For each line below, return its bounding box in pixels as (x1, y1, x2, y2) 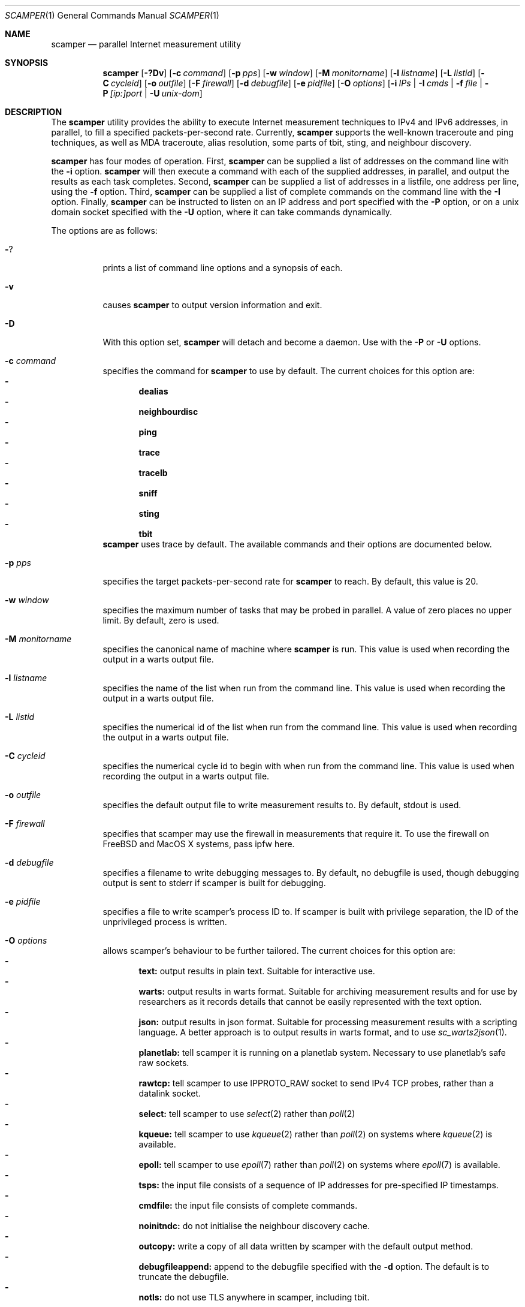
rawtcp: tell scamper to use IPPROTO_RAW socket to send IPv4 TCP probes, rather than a (138, 1078, 494, 1088)
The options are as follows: (51, 225, 158, 236)
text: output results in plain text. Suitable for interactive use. (138, 966, 375, 976)
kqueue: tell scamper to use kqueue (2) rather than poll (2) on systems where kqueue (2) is (138, 1129, 493, 1139)
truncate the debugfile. (138, 1272, 229, 1282)
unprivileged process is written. (102, 917, 227, 927)
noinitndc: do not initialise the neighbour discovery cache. (138, 1221, 370, 1231)
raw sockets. (138, 1058, 189, 1068)
